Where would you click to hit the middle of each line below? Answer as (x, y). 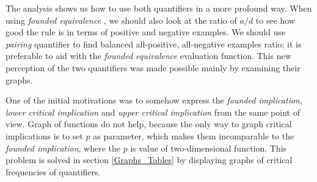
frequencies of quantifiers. (53, 171)
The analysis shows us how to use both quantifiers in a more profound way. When (159, 8)
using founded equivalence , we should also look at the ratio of (121, 20)
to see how (275, 20)
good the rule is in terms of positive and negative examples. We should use (146, 32)
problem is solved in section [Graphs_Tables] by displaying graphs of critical (149, 160)
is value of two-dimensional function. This (209, 148)
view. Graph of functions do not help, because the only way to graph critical (149, 124)
